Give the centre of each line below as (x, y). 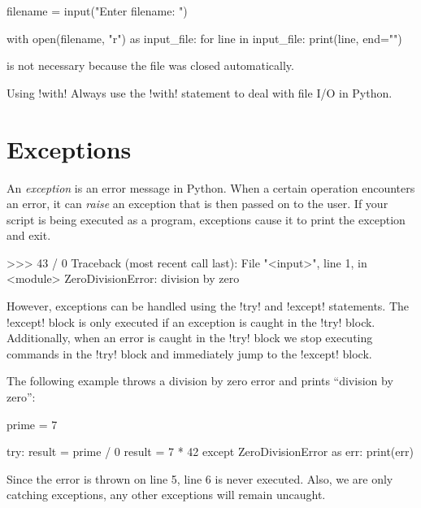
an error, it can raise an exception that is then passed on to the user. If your (197, 204)
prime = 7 (32, 424)
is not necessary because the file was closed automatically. (150, 65)
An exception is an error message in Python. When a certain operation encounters (211, 187)
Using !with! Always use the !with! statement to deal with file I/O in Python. (200, 92)
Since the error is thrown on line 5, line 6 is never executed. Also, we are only (200, 478)
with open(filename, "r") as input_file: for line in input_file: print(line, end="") (204, 38)
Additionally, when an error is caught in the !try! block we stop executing (190, 338)
